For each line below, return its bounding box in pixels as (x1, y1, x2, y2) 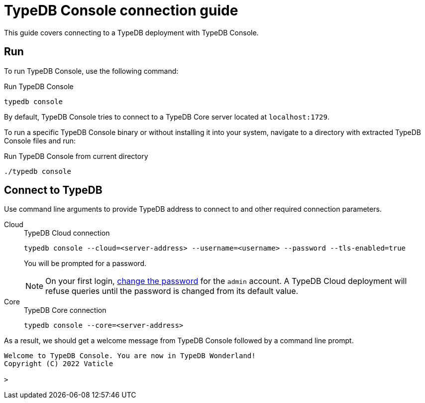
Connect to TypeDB (4, 184, 103, 197)
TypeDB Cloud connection (24, 229, 110, 238)
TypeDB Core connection (24, 306, 106, 315)
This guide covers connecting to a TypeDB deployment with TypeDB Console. (4, 28, 259, 37)
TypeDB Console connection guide (4, 2, 238, 19)
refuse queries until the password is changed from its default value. (45, 286, 299, 296)
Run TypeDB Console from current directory (4, 151, 148, 160)
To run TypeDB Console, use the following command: (4, 66, 179, 75)
